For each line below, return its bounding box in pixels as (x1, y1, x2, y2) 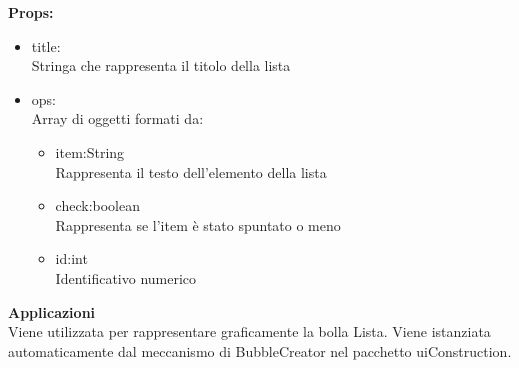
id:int (55, 248, 88, 269)
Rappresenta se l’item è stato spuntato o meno (55, 214, 341, 235)
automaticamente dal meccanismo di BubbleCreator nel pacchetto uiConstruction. (8, 340, 512, 361)
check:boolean (55, 195, 140, 216)
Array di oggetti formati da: (31, 108, 204, 129)
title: (31, 35, 61, 56)
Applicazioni (8, 301, 96, 322)
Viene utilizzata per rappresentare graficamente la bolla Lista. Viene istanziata (8, 321, 491, 342)
